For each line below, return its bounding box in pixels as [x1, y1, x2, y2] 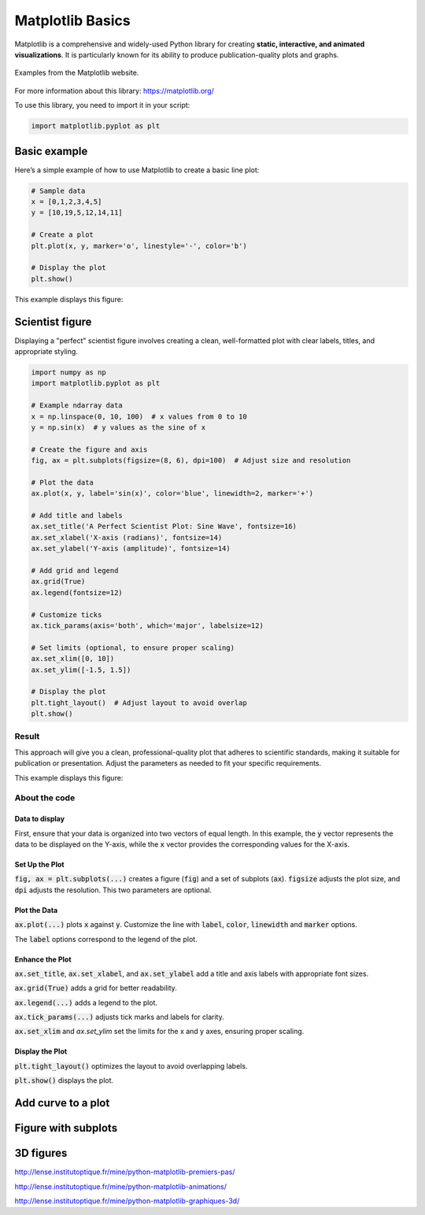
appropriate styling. [14, 346, 79, 356]
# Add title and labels [31, 511, 124, 520]
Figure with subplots [14, 1121, 118, 1135]
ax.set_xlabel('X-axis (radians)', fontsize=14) [31, 533, 223, 542]
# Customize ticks [31, 610, 102, 619]
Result [14, 731, 40, 742]
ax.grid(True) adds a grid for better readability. [14, 984, 177, 993]
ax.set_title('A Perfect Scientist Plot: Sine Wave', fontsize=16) [31, 522, 297, 531]
